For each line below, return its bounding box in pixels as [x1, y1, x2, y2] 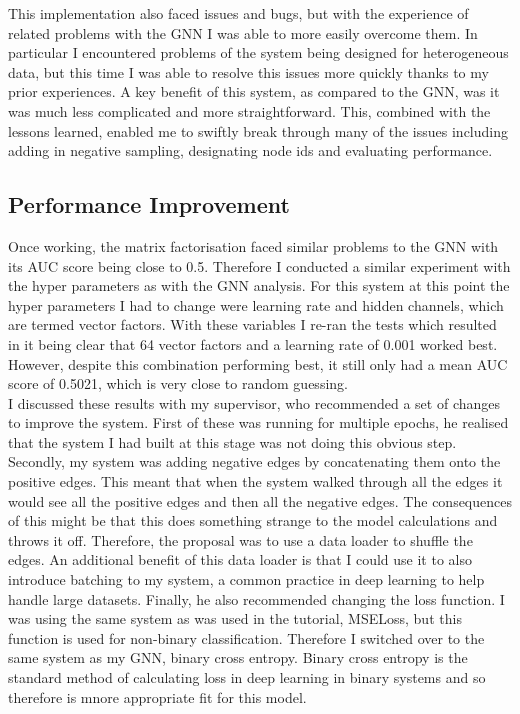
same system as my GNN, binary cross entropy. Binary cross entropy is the [8, 647, 468, 668]
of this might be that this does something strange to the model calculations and [8, 510, 498, 531]
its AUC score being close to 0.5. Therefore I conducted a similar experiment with [8, 255, 511, 276]
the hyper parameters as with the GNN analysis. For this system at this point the [8, 275, 510, 296]
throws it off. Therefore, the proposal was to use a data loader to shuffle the [8, 529, 473, 550]
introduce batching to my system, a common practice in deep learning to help [8, 569, 485, 590]
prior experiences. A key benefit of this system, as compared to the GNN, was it [8, 81, 500, 102]
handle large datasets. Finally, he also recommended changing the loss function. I [8, 588, 505, 609]
